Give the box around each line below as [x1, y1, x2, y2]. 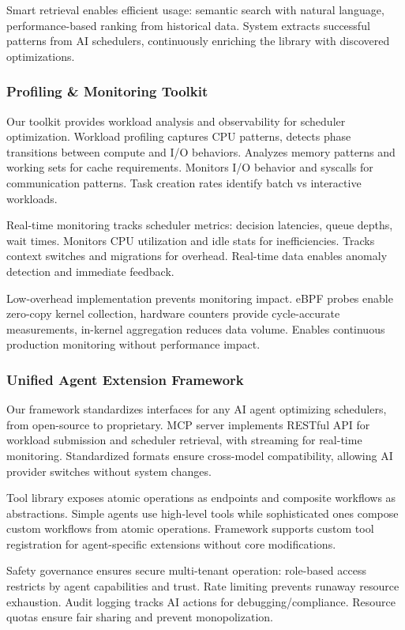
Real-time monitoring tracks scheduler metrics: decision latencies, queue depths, [6, 217, 393, 233]
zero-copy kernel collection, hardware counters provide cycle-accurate [6, 305, 340, 322]
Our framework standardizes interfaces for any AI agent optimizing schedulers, [6, 401, 387, 417]
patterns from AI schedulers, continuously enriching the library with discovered [6, 32, 390, 49]
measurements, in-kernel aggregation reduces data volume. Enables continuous [6, 320, 385, 337]
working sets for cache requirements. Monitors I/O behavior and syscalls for [6, 159, 373, 175]
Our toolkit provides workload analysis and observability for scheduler [6, 112, 346, 129]
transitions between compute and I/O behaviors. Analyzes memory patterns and [6, 143, 396, 160]
